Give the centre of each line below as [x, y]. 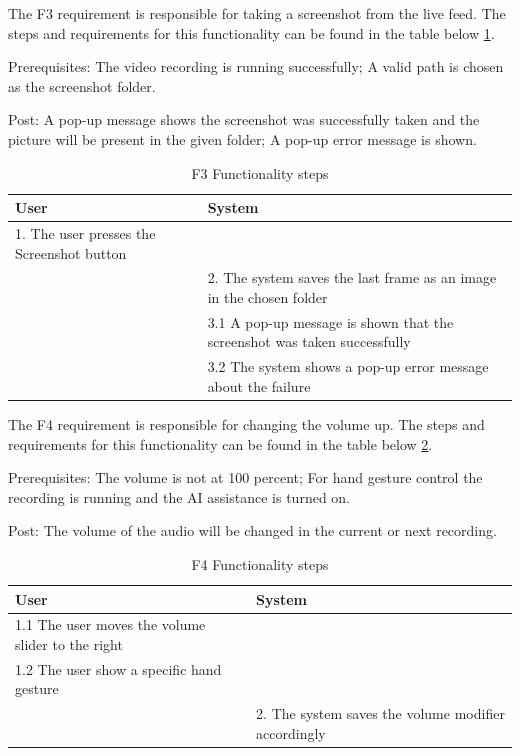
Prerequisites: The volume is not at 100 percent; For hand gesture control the [245, 477]
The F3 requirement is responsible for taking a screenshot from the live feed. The [257, 13]
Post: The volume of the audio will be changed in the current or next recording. [252, 530]
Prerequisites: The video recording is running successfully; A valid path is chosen [256, 66]
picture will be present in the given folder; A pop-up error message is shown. [242, 138]
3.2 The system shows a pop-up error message [348, 366]
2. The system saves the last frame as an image [352, 277]
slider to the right [69, 644]
